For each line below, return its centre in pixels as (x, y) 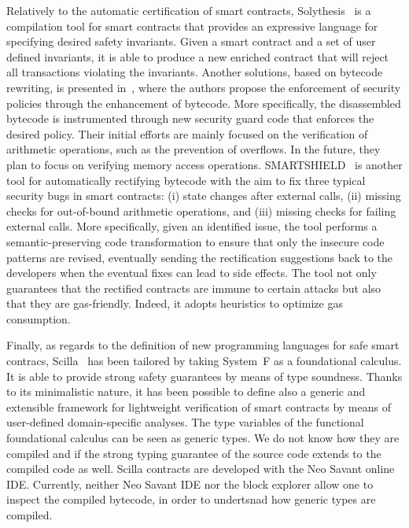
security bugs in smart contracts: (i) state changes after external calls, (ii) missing (204, 196)
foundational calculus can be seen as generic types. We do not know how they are (203, 438)
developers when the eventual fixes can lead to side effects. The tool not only (192, 273)
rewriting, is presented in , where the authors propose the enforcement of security (204, 87)
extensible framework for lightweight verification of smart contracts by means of (199, 406)
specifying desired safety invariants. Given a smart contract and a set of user (191, 41)
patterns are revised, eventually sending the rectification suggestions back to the (199, 257)
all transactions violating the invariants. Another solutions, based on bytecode (195, 72)
